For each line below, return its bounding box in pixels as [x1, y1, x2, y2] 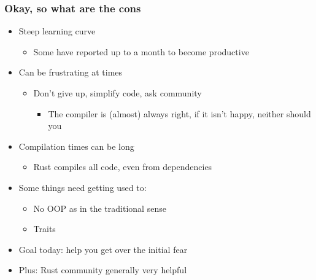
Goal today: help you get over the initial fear [18, 243, 188, 255]
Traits [33, 222, 56, 235]
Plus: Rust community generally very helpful [18, 263, 187, 276]
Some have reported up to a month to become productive [33, 45, 249, 58]
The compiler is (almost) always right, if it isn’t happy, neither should [48, 107, 311, 120]
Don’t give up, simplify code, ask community [33, 87, 202, 99]
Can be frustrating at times [18, 66, 123, 79]
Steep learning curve [18, 25, 96, 37]
